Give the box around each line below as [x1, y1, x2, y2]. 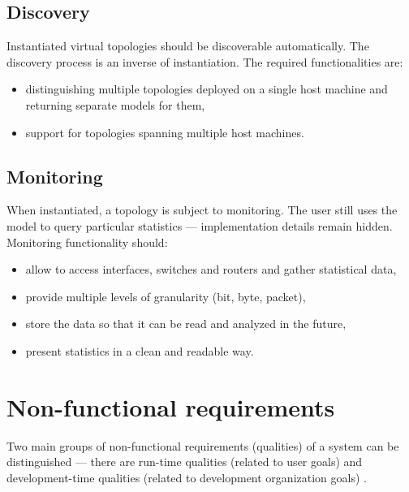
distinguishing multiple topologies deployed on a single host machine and [25, 80, 388, 97]
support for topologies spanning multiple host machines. [25, 123, 304, 140]
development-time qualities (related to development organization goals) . [6, 468, 367, 486]
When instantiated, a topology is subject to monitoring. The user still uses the [6, 201, 398, 218]
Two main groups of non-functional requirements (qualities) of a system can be [6, 437, 399, 454]
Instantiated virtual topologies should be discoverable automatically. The [6, 37, 369, 54]
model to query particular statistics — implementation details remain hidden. [6, 217, 393, 234]
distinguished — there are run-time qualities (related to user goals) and [6, 453, 363, 470]
